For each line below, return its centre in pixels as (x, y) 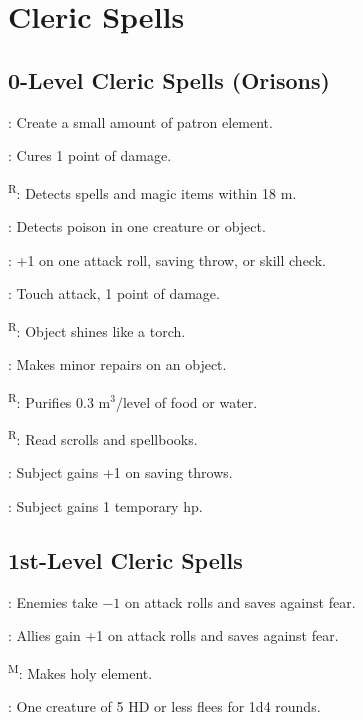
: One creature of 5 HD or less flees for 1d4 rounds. (164, 705)
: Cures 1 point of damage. (90, 155)
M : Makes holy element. (80, 671)
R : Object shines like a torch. (97, 329)
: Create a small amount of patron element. (140, 121)
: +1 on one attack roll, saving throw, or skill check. (167, 259)
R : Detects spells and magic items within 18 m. (152, 191)
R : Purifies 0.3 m (59, 400)
